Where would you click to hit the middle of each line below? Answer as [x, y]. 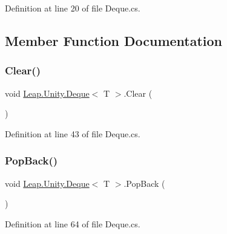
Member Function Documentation [114, 40]
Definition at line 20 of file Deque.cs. [73, 8]
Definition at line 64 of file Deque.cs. [73, 223]
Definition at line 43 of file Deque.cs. [73, 133]
